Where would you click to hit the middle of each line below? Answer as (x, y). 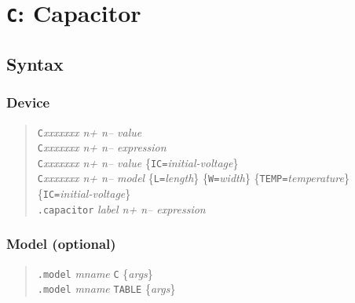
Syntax (35, 63)
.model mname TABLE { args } (106, 288)
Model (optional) (61, 244)
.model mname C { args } (95, 273)
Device (28, 102)
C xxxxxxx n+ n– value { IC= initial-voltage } (138, 162)
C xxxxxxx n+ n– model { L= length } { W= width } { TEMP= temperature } (193, 178)
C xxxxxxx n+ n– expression (102, 147)
